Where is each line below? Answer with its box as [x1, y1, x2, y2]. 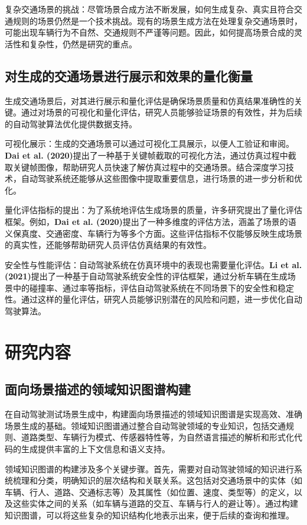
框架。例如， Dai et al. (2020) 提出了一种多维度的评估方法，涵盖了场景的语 [5, 215, 296, 227]
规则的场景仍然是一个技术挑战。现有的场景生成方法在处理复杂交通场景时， [12, 14, 302, 27]
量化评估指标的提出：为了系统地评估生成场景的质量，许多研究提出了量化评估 [5, 204, 302, 216]
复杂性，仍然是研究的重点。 [29, 37, 137, 50]
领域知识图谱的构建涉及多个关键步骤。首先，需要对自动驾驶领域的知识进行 [5, 462, 294, 475]
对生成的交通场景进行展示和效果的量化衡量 [5, 66, 253, 85]
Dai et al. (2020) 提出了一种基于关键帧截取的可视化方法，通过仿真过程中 [5, 149, 288, 161]
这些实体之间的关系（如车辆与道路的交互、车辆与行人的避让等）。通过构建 [12, 497, 298, 510]
